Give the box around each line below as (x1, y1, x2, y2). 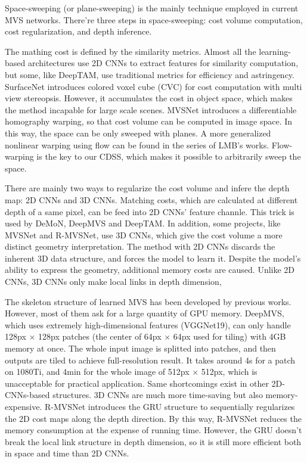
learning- (259, 45, 291, 57)
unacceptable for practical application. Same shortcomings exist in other (5, 377, 269, 389)
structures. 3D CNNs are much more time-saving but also (52, 389, 263, 401)
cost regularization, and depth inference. (5, 25, 152, 38)
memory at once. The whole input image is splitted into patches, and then (5, 342, 276, 355)
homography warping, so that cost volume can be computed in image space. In (5, 115, 293, 128)
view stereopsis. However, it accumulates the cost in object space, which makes (5, 92, 293, 104)
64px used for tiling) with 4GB (173, 330, 286, 343)
